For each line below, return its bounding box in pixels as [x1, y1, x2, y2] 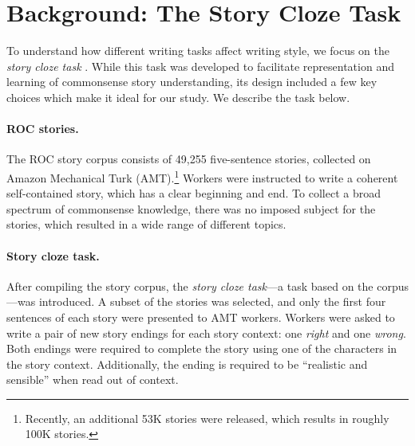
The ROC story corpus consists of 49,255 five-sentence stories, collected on [6, 151, 371, 167]
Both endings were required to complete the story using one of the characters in [6, 340, 397, 357]
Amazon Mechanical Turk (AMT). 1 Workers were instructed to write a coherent [6, 166, 398, 186]
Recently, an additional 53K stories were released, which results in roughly [25, 409, 389, 426]
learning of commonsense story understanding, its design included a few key [6, 73, 377, 90]
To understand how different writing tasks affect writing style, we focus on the [6, 42, 390, 59]
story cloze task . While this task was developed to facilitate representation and [6, 57, 394, 74]
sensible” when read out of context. [6, 371, 179, 388]
